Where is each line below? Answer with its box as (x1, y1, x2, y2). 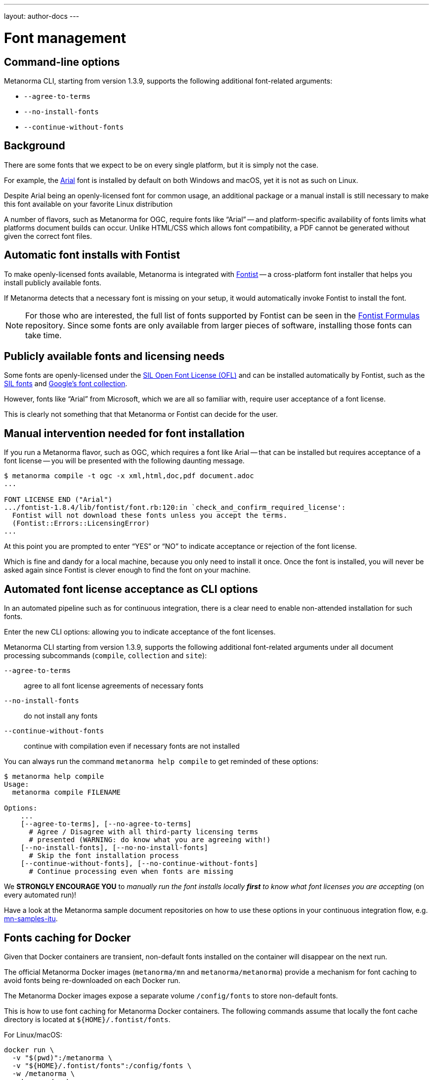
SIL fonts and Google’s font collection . (4, 379, 128, 388)
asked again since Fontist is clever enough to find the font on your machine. (4, 566, 251, 575)
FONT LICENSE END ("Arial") (4, 495, 113, 504)
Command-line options (4, 55, 120, 68)
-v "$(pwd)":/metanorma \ (12, 1053, 113, 1062)
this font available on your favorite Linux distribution (4, 199, 173, 208)
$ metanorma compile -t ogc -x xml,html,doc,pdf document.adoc (4, 472, 254, 480)
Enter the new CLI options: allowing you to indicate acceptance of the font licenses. (4, 628, 276, 636)
